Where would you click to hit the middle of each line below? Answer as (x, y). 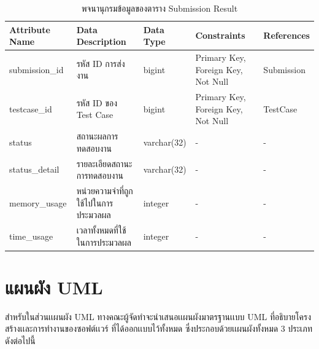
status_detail (34, 169)
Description (101, 41)
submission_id (37, 69)
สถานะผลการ (97, 136)
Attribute (30, 29)
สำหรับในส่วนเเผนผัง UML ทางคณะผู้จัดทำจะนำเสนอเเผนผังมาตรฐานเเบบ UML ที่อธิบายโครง (158, 316)
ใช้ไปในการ (95, 202)
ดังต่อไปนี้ (20, 340)
